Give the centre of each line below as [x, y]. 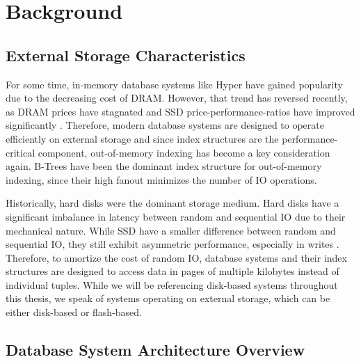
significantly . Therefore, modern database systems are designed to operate [165, 125]
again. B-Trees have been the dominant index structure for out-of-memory [164, 166]
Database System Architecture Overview [155, 350]
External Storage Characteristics [126, 55]
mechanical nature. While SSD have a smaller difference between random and [171, 230]
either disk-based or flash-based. [74, 312]
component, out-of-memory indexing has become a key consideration [184, 152]
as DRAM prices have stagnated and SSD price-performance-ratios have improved [180, 111]
